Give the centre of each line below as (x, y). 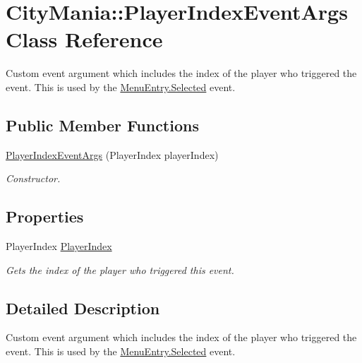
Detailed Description (83, 308)
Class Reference (84, 39)
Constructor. (33, 178)
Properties (45, 216)
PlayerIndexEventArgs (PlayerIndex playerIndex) (112, 154)
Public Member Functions (102, 125)
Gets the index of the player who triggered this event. (120, 269)
